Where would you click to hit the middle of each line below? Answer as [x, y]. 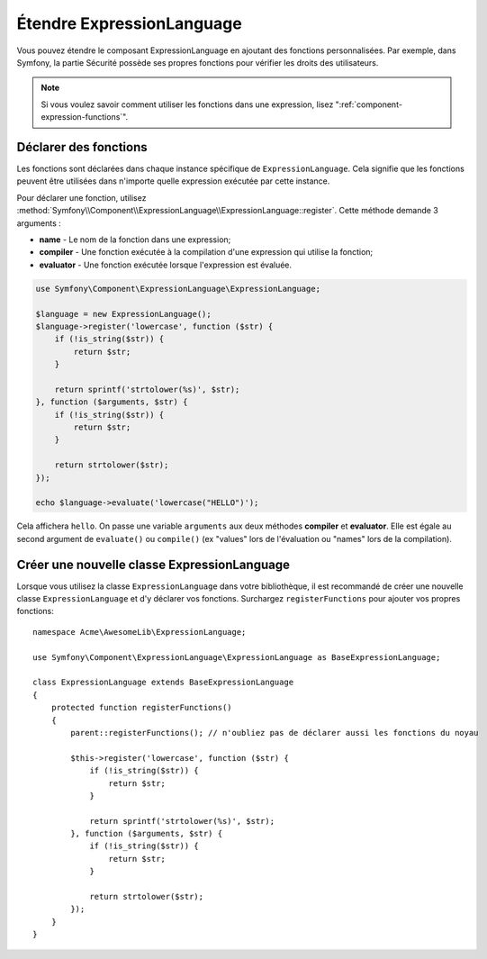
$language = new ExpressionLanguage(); [123, 314]
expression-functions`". [85, 117]
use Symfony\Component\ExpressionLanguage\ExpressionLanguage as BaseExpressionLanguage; [237, 657]
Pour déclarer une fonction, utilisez [81, 197]
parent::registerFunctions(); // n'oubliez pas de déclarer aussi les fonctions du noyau [275, 733]
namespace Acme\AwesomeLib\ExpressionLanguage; [140, 632]
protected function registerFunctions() [142, 708]
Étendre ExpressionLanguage [129, 23]
